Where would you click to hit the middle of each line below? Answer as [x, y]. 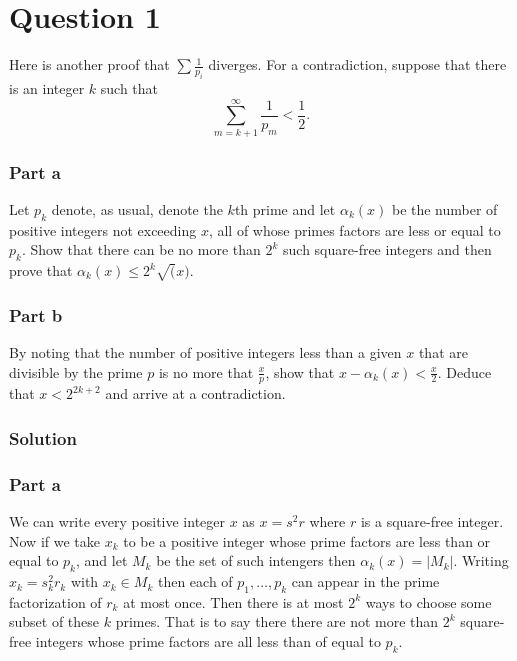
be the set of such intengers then [256, 560]
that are [443, 352]
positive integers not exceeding [103, 229]
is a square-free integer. [432, 521]
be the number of [444, 208]
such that [129, 87]
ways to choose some [428, 601]
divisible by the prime [76, 371]
